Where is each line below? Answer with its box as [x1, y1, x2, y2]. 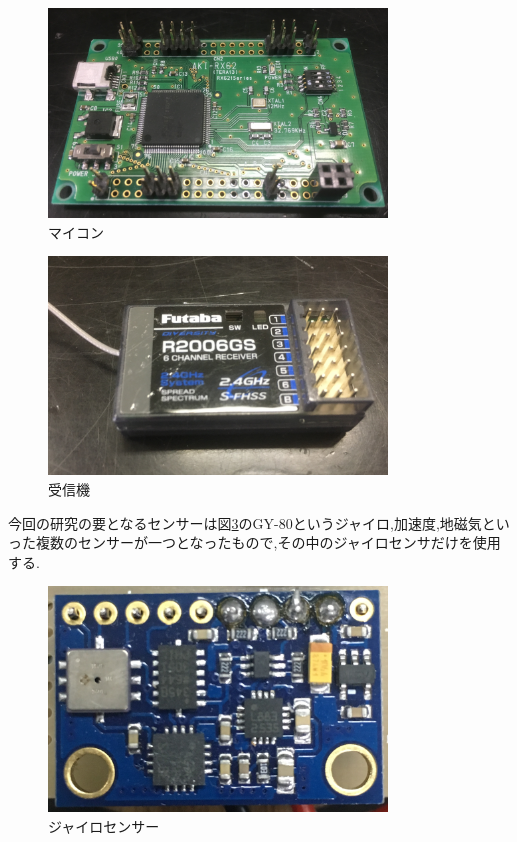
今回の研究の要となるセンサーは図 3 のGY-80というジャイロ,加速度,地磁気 [8, 512, 482, 533]
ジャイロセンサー [48, 816, 160, 837]
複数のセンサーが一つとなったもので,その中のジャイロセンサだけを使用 [35, 532, 501, 553]
